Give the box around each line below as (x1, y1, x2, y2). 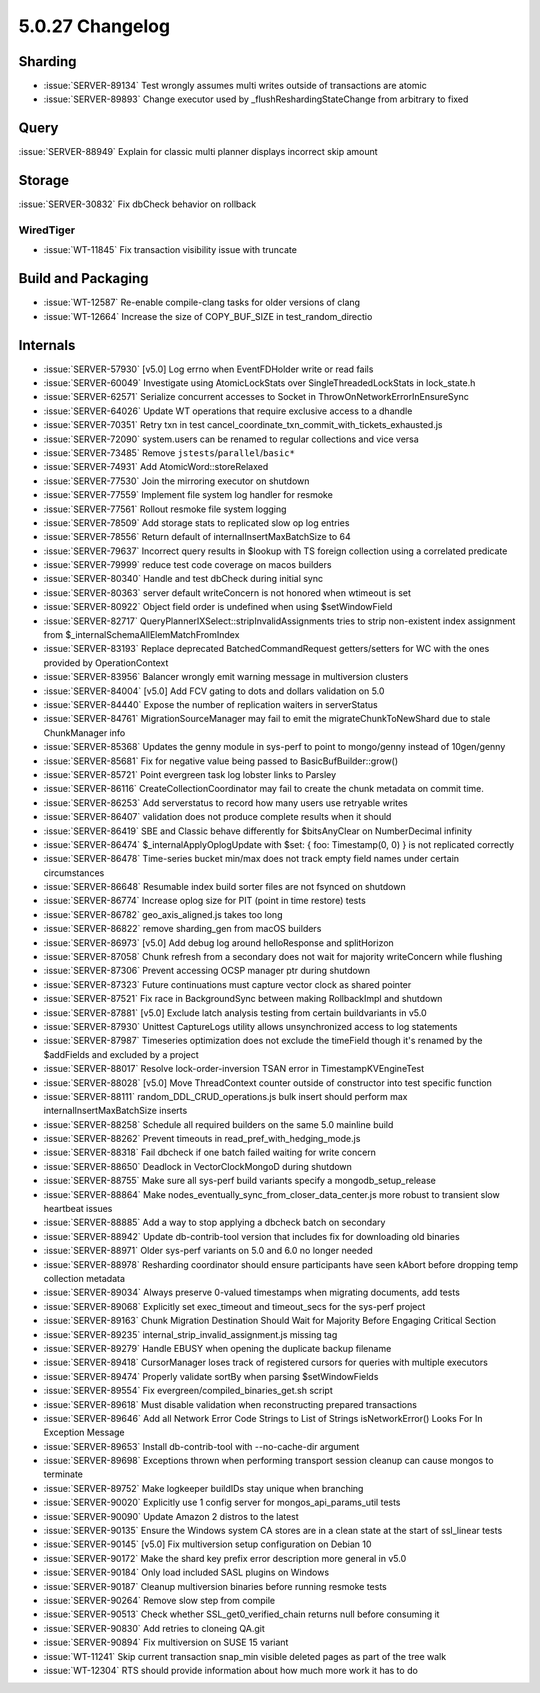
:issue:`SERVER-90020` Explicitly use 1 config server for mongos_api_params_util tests (43, 1496, 401, 1509)
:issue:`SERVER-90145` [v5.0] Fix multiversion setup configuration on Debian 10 (43, 1538, 372, 1550)
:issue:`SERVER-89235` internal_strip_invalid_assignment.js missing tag (43, 1328, 338, 1340)
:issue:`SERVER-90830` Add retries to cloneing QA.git (43, 1622, 265, 1634)
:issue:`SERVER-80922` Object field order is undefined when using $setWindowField (43, 601, 393, 613)
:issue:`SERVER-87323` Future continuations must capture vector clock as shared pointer (43, 978, 412, 990)
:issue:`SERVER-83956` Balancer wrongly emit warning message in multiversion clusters (43, 671, 409, 683)
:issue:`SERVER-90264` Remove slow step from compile (43, 1594, 275, 1606)
